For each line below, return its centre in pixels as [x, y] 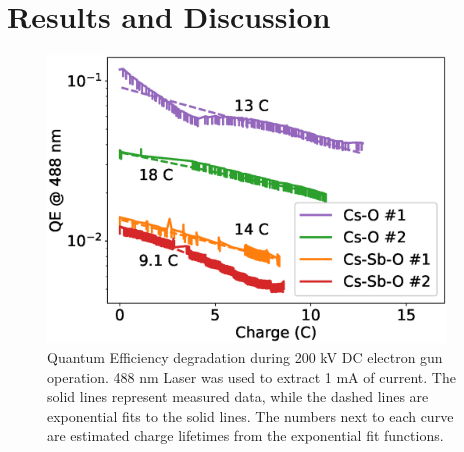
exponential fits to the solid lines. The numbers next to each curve [250, 415]
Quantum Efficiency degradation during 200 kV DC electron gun [245, 357]
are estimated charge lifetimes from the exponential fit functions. [245, 435]
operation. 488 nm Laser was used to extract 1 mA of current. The [251, 376]
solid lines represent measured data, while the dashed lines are [238, 396]
